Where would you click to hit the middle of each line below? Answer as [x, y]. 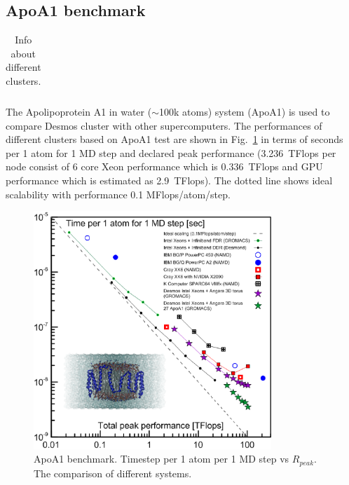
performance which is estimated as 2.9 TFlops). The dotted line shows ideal [169, 180]
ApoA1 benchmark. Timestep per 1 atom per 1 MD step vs [162, 459]
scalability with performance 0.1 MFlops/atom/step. [118, 194]
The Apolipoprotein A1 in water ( [79, 112]
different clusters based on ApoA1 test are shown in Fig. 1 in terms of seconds [174, 139]
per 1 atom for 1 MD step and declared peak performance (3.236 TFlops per [171, 152]
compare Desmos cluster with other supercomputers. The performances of [164, 125]
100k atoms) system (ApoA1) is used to [244, 112]
